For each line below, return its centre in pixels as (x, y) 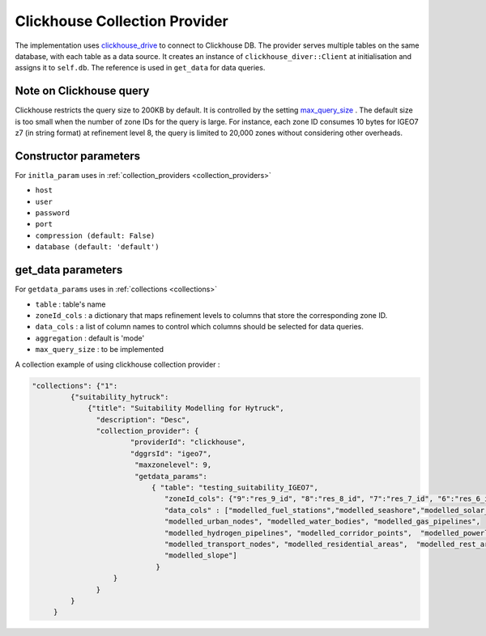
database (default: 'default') (97, 247)
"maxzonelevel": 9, (173, 465)
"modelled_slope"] (201, 555)
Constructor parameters (78, 156)
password (53, 213)
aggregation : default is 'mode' (90, 338)
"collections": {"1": (75, 386)
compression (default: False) (95, 235)
